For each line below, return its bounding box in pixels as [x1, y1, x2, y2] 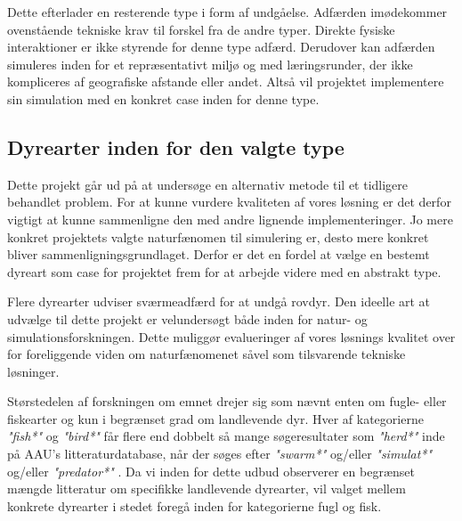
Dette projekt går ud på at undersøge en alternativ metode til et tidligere [7, 175, 409, 193]
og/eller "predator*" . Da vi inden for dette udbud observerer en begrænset [7, 461, 415, 480]
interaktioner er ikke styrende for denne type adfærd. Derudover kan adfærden [7, 37, 435, 56]
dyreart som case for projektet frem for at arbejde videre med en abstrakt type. [7, 262, 442, 281]
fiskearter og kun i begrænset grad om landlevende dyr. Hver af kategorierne [7, 409, 424, 427]
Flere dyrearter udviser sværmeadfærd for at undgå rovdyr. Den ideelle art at [7, 292, 431, 311]
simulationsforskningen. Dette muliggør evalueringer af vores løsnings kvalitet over [7, 327, 456, 346]
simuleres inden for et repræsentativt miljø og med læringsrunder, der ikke [7, 54, 413, 73]
